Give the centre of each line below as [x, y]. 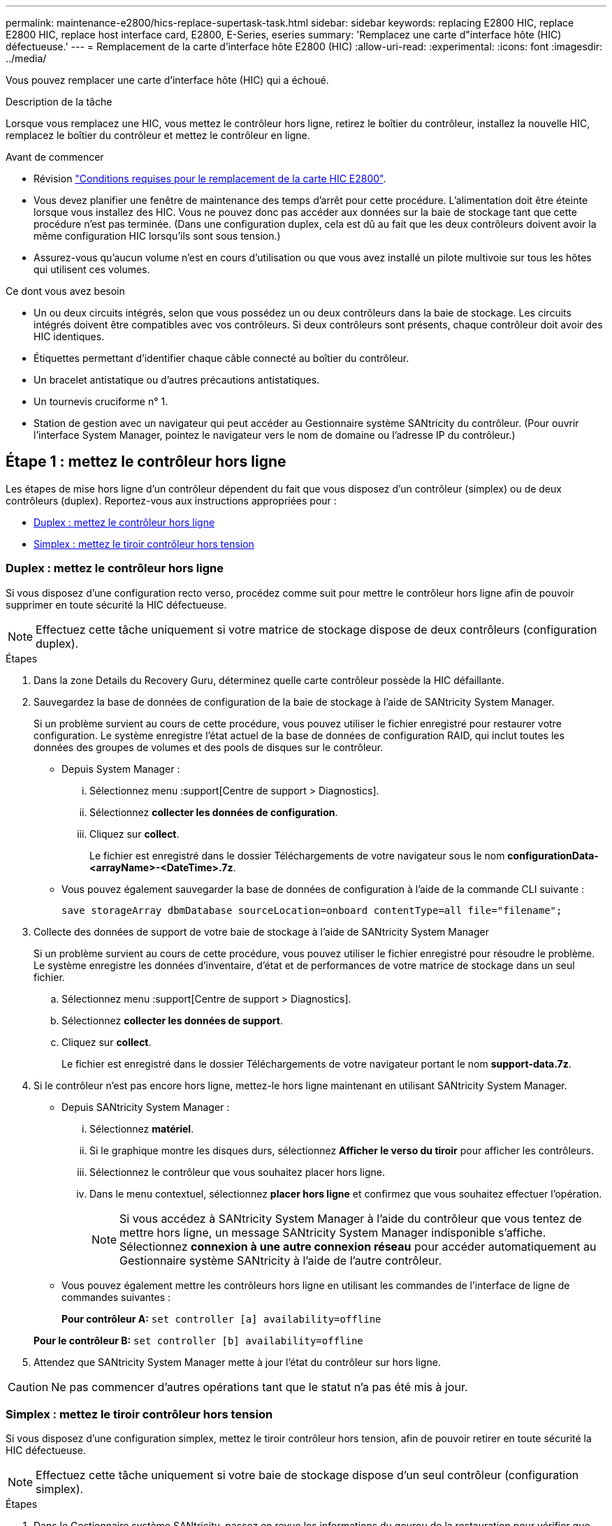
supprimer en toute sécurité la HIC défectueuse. [116, 604]
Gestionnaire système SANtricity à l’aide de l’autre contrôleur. [281, 1260]
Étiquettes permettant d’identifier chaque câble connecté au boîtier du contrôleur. [221, 358]
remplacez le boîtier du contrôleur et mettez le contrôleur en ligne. [158, 135]
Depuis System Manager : [121, 769]
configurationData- [553, 855]
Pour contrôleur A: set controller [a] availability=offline [221, 1318]
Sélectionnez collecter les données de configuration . [214, 812]
